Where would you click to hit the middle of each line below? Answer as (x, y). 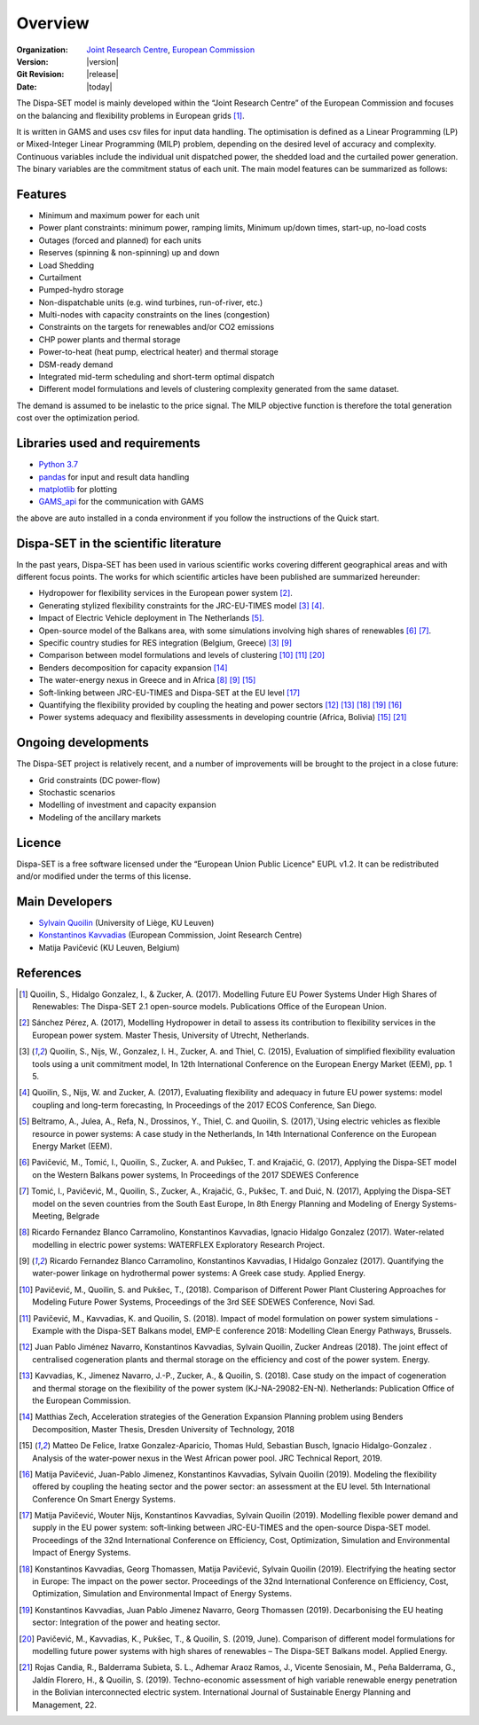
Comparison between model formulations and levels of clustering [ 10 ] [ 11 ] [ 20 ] (182, 655)
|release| (102, 74)
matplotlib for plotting (78, 489)
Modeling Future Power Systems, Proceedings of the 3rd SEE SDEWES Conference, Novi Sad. (204, 1302)
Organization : (42, 50)
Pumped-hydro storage (81, 290)
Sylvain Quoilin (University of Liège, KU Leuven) (126, 922)
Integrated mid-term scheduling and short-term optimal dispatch (157, 377)
